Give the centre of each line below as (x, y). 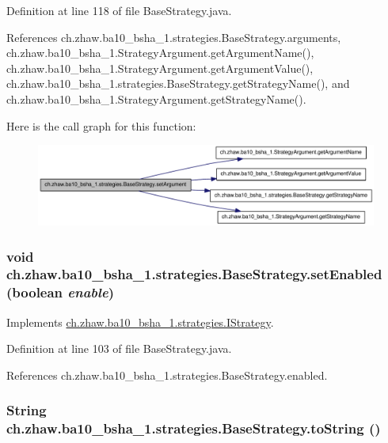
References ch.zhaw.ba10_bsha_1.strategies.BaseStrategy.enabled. (167, 375)
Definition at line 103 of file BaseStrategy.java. (119, 348)
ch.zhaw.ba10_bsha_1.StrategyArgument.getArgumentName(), (160, 53)
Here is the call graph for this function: (101, 125)
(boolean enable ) (60, 292)
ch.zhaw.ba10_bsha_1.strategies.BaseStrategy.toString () (194, 428)
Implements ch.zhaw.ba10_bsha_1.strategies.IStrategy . (140, 322)
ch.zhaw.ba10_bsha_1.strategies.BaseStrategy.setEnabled (194, 274)
